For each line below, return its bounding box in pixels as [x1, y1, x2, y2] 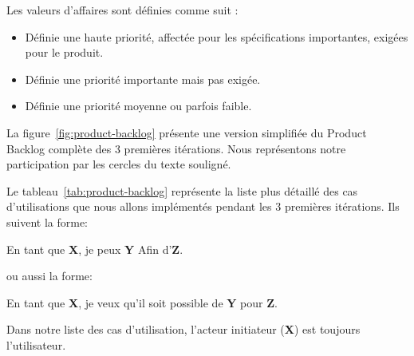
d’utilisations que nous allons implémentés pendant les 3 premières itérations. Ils [6, 198, 400, 215]
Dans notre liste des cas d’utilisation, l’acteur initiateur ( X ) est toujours [6, 321, 361, 338]
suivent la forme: [6, 213, 89, 230]
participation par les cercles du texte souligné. [6, 156, 231, 172]
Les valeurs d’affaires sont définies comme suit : [6, 2, 239, 18]
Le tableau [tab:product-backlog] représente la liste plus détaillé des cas [6, 182, 358, 199]
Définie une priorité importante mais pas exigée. [25, 70, 261, 87]
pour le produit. [25, 44, 104, 61]
